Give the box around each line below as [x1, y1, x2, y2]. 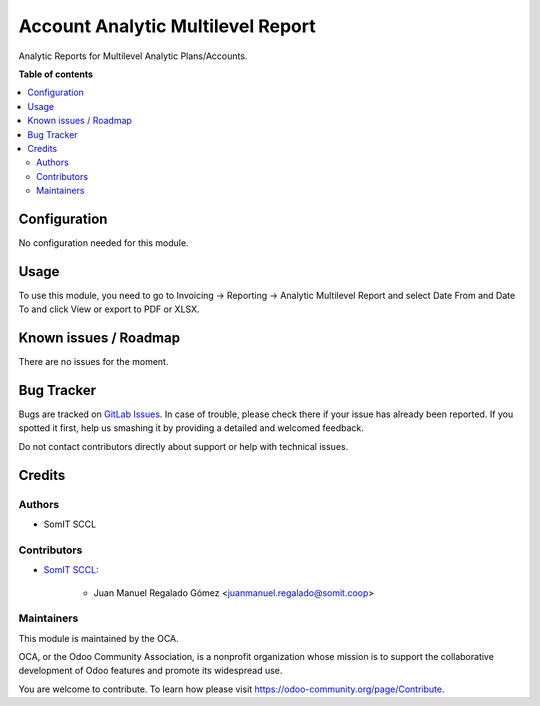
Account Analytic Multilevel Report [18, 15, 316, 37]
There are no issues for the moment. [18, 356, 169, 368]
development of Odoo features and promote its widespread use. [18, 665, 283, 677]
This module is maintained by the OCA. [18, 632, 179, 644]
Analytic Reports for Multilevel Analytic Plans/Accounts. [18, 50, 248, 62]
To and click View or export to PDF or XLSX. [18, 303, 200, 315]
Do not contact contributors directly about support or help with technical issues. [18, 440, 349, 452]
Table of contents [18, 68, 94, 80]
